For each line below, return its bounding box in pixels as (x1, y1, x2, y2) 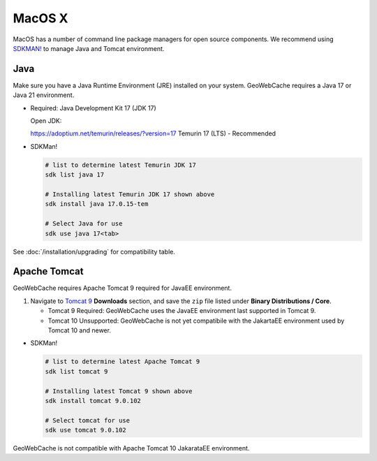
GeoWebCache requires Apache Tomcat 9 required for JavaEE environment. (13, 284, 232, 293)
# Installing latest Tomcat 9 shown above (45, 387, 193, 395)
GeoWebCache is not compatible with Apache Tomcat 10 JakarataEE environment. (13, 444, 250, 453)
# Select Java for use (45, 220, 123, 228)
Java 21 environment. (13, 91, 75, 99)
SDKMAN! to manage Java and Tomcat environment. (13, 44, 165, 52)
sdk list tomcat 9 (45, 367, 108, 375)
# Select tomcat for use (45, 416, 131, 424)
